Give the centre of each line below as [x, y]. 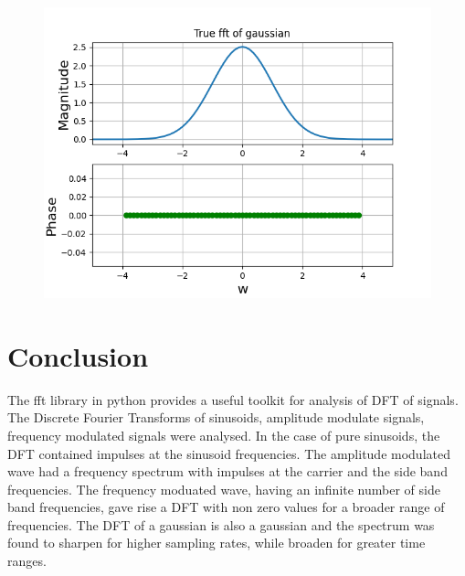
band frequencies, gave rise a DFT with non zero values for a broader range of [226, 507]
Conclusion [78, 355]
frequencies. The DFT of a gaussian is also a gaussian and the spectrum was [221, 524]
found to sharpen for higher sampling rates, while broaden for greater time [217, 543]
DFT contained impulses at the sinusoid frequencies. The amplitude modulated [229, 453]
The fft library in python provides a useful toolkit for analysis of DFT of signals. [233, 399]
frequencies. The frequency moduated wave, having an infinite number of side [224, 489]
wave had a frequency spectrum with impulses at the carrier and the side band [227, 471]
